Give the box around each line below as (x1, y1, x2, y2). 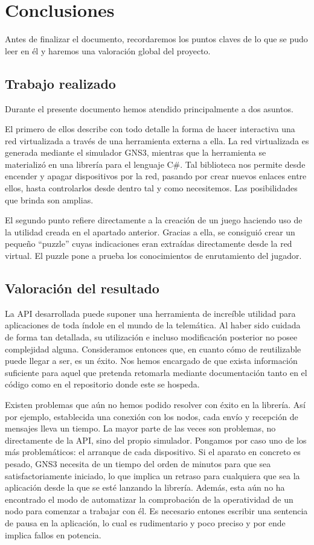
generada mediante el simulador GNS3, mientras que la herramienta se (5, 146, 266, 159)
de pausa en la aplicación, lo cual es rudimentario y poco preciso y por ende (5, 516, 286, 529)
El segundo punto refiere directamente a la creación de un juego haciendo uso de (5, 214, 303, 226)
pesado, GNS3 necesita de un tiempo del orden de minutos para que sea (5, 457, 271, 470)
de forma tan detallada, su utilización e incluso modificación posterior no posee (5, 331, 298, 343)
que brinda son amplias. (5, 193, 94, 206)
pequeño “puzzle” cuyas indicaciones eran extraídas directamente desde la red (5, 237, 292, 250)
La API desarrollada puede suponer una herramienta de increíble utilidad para (5, 307, 296, 319)
